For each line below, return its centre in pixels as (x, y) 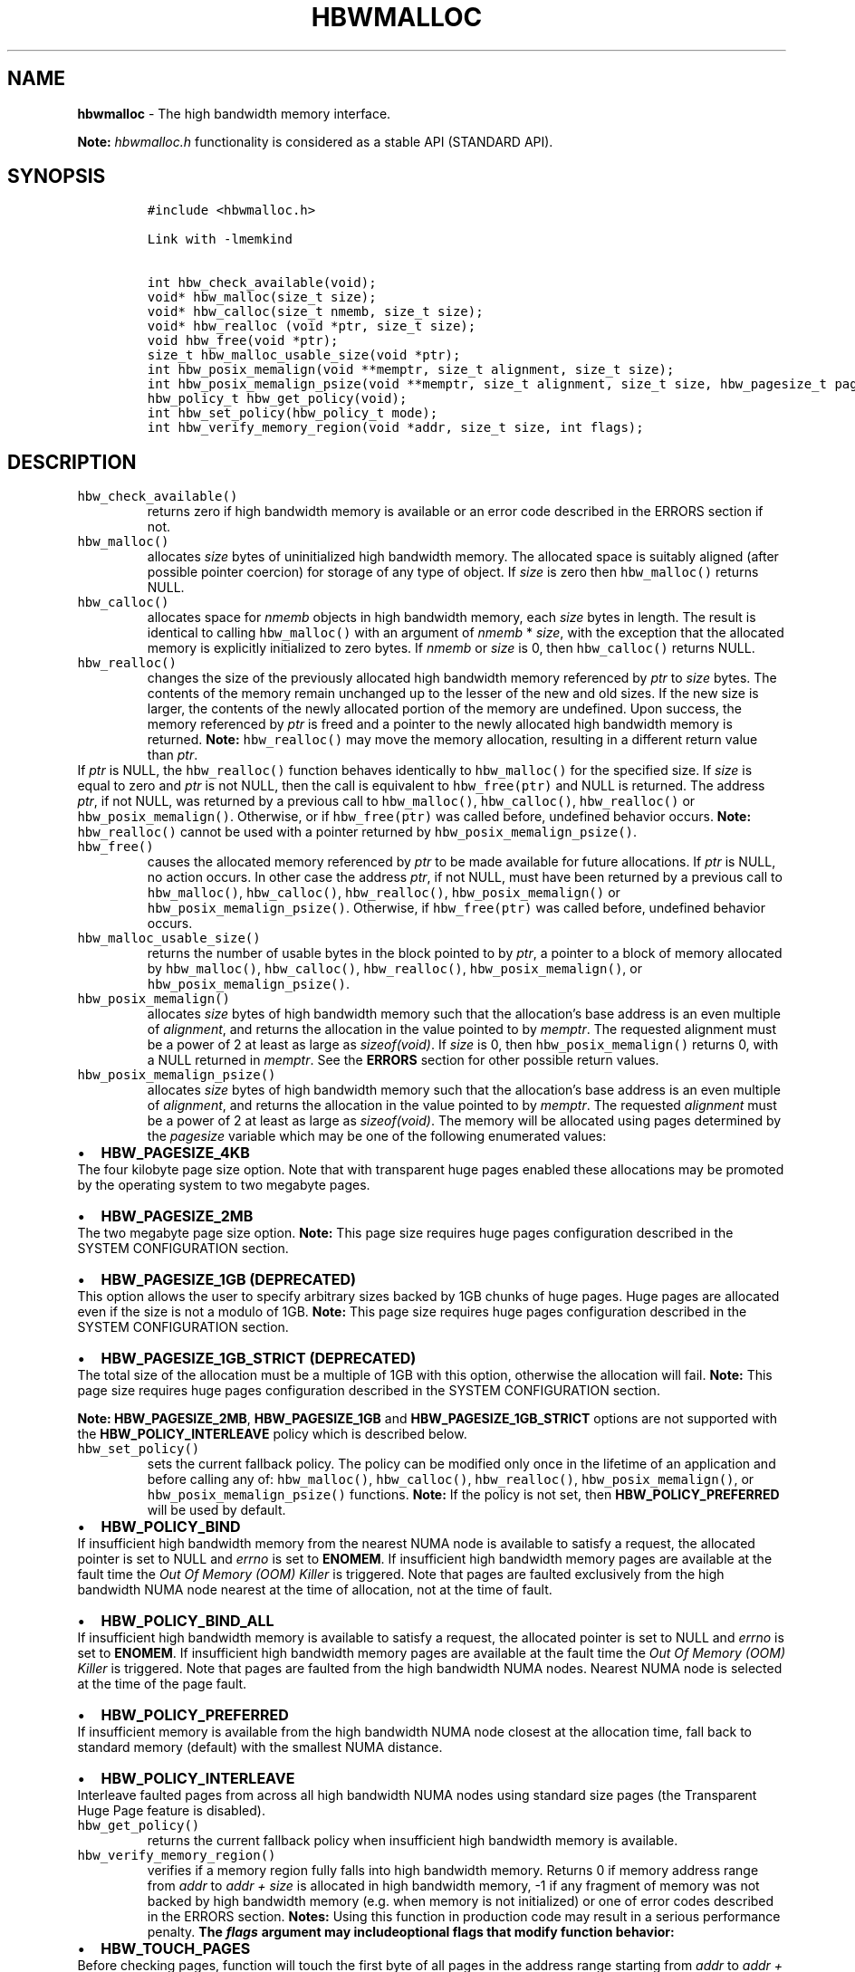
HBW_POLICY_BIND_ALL (187, 1621)
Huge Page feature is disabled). (171, 1811)
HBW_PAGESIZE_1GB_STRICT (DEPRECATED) (259, 1359)
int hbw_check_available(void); (262, 283)
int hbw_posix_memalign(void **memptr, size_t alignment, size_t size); (411, 370)
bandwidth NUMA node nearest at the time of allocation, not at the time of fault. (315, 1590)
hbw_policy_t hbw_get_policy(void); (277, 399)
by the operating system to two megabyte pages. (224, 1185)
